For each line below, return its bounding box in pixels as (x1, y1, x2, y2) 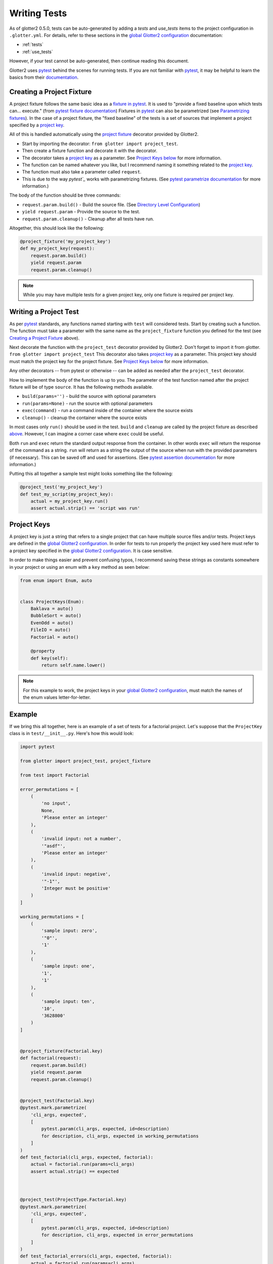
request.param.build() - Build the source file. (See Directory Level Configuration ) (22, 201, 201, 207)
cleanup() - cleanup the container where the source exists (22, 415, 148, 421)
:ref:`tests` (22, 41, 44, 48)
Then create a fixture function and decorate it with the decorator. (22, 148, 158, 154)
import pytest (20, 744, 55, 750)
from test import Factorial (20, 772, 89, 778)
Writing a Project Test (9, 307, 79, 316)
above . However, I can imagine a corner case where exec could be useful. (9, 431, 164, 437)
